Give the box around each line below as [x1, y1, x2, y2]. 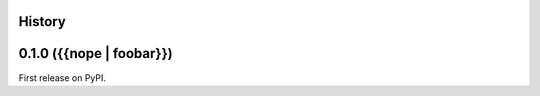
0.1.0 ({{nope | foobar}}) [18, 45, 174, 62]
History [18, 13, 67, 30]
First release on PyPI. [18, 71, 107, 84]
